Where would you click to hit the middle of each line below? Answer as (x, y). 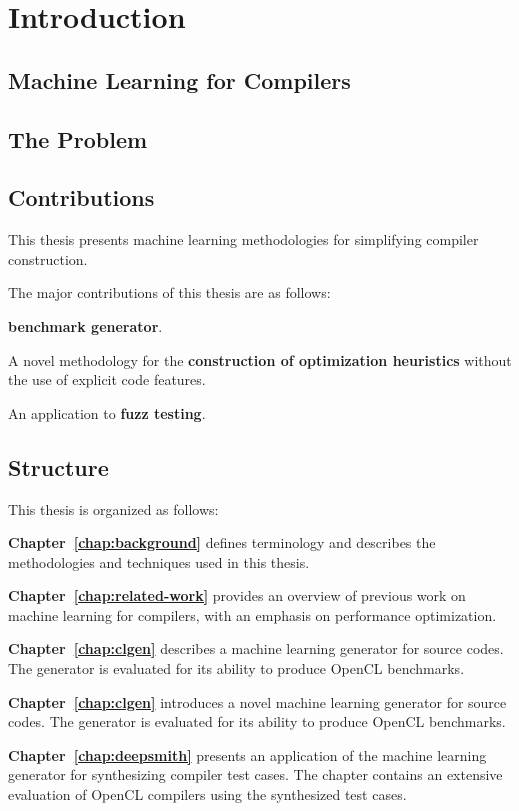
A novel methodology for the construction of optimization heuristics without (260, 359)
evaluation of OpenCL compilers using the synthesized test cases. (207, 794)
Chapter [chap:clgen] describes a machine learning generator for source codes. (256, 648)
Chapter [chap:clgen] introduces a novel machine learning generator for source (257, 701)
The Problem (78, 138)
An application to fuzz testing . (107, 412)
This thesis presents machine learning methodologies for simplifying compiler (243, 239)
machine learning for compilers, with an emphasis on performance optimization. (252, 614)
